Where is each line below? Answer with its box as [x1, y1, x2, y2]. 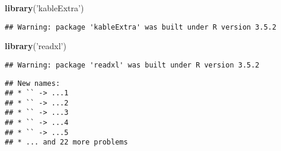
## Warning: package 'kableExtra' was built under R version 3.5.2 [5, 23, 277, 31]
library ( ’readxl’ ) [5, 40, 66, 52]
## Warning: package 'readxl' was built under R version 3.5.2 [5, 60, 260, 69]
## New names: [5, 79, 60, 88]
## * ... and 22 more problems [5, 138, 128, 147]
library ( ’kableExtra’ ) [5, 2, 84, 14]
